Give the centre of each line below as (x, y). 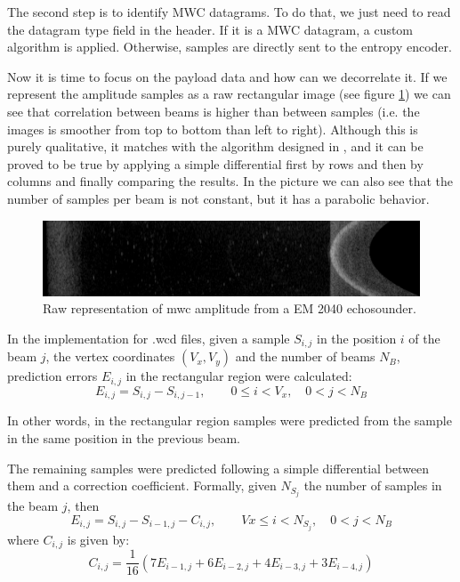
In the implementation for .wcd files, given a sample (149, 339)
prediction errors (52, 376)
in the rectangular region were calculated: (239, 376)
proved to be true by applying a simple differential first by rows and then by (215, 163)
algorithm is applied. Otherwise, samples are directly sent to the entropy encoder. (230, 47)
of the (424, 339)
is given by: (98, 539)
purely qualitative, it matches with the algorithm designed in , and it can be (215, 146)
